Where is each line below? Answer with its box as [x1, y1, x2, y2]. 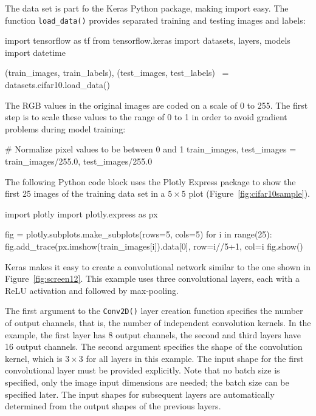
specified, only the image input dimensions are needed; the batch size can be [5, 375, 289, 388]
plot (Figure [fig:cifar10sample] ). [188, 187, 310, 200]
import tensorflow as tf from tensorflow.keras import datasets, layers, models [5, 34, 290, 47]
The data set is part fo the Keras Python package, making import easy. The [5, 2, 289, 14]
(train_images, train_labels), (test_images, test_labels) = [5, 66, 229, 79]
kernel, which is [5, 352, 63, 364]
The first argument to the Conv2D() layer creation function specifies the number [5, 304, 303, 317]
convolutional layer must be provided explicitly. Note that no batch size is [5, 364, 280, 377]
